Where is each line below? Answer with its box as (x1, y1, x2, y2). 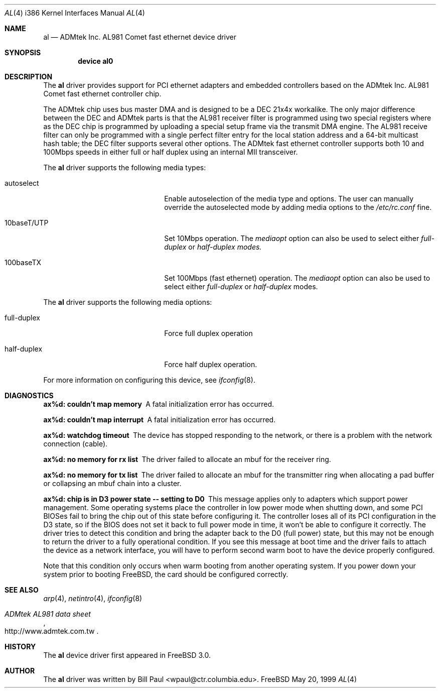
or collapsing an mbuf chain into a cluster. (43, 479, 182, 488)
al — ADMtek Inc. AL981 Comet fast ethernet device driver (43, 33, 237, 41)
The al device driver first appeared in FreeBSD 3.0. (43, 651, 211, 659)
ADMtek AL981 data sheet (5, 610, 91, 618)
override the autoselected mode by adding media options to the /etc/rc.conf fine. (164, 203, 432, 211)
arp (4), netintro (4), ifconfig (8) (43, 594, 142, 603)
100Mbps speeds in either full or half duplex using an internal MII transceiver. (43, 148, 298, 156)
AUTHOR (5, 666, 35, 675)
